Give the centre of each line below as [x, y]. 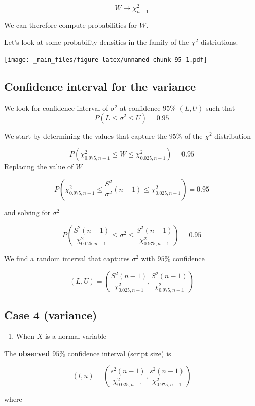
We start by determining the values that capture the [86, 135]
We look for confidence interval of [56, 107]
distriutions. [219, 42]
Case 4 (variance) [51, 315]
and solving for [27, 212]
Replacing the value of [39, 166]
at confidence [140, 107]
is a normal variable [76, 336]
